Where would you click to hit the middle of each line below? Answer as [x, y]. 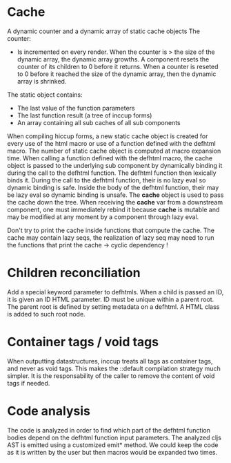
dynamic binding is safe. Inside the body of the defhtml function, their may [113, 187]
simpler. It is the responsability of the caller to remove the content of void [111, 376]
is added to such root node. [46, 314]
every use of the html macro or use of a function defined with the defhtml [111, 143]
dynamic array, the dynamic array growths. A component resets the [113, 59]
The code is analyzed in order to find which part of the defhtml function [109, 430]
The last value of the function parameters [76, 108]
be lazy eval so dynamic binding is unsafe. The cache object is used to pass [115, 195]
